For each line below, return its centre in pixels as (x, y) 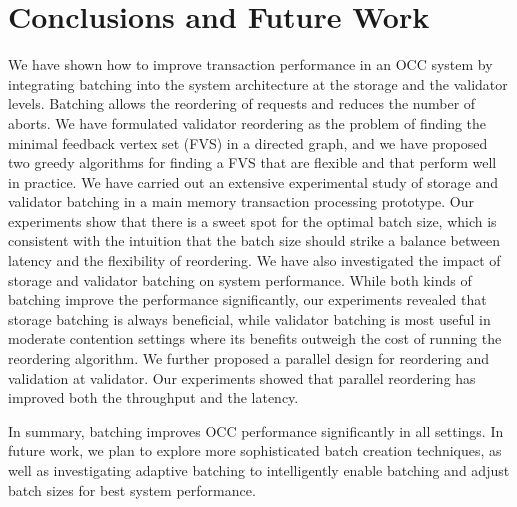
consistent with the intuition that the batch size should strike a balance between (254, 240)
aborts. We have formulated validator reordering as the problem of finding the (247, 122)
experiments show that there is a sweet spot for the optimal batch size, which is (252, 220)
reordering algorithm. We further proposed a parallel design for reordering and (248, 358)
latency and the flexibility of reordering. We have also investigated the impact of (254, 260)
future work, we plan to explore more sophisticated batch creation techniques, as (255, 450)
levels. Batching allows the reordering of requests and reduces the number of (242, 103)
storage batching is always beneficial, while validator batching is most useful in (249, 318)
